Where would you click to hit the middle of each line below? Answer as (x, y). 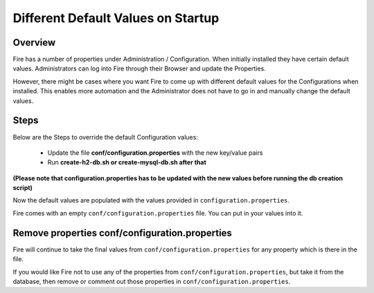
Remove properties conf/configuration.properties (122, 233)
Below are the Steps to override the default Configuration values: (106, 137)
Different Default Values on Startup (116, 18)
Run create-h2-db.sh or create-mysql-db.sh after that (127, 162)
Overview (34, 42)
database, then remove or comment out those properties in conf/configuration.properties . (152, 281)
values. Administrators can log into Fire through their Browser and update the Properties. (139, 68)
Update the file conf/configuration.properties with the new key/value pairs (155, 153)
